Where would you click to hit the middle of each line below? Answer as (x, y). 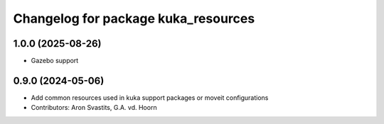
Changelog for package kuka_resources (134, 18)
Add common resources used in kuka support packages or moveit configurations (150, 97)
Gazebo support (55, 61)
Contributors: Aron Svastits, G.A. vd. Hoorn (94, 108)
